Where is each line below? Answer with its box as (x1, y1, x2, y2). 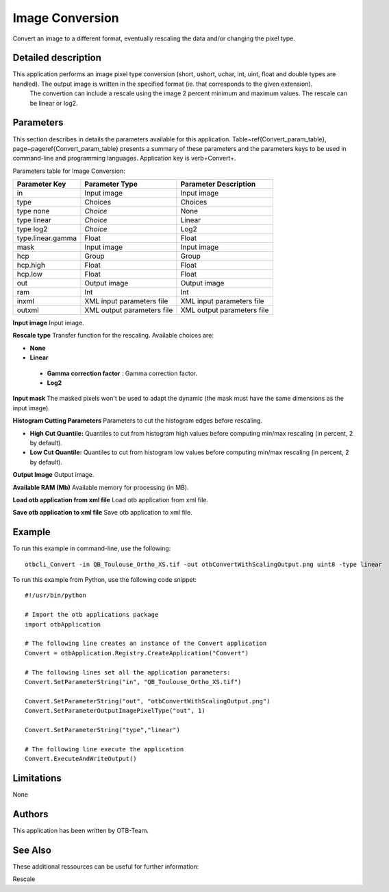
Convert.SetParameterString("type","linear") (25, 726, 181, 733)
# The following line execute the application (25, 745, 184, 753)
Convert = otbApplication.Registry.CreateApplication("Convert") (25, 649, 249, 657)
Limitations (12, 772, 62, 784)
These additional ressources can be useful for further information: (12, 862, 199, 871)
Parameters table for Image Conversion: (12, 167, 126, 175)
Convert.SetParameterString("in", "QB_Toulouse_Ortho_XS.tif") (25, 678, 242, 685)
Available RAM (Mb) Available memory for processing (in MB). (12, 483, 189, 491)
